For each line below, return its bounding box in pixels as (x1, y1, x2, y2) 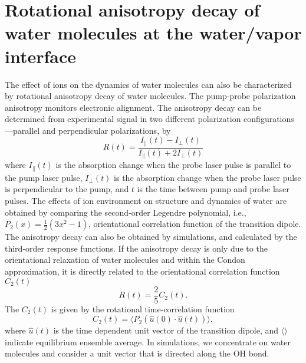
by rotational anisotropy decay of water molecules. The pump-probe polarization (5, 90, 296, 102)
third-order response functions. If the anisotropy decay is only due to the (5, 242, 268, 254)
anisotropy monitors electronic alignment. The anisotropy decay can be (5, 101, 262, 113)
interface (5, 44, 77, 68)
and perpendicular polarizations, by (42, 124, 171, 136)
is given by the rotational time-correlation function (51, 302, 235, 315)
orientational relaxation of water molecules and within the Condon (5, 253, 245, 266)
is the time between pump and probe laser (137, 183, 290, 195)
